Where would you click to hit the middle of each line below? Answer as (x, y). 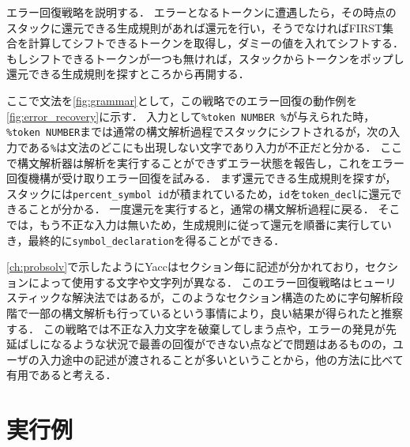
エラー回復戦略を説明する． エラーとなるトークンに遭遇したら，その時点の (201, 12)
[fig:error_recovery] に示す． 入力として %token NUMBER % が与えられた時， (191, 116)
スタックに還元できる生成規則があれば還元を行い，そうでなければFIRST (195, 27)
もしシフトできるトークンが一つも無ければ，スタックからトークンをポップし (205, 58)
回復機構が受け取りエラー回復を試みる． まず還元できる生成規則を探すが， (201, 178)
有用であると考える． (62, 375)
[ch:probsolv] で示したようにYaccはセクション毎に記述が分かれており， (186, 267)
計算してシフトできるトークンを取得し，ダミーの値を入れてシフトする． (216, 43)
